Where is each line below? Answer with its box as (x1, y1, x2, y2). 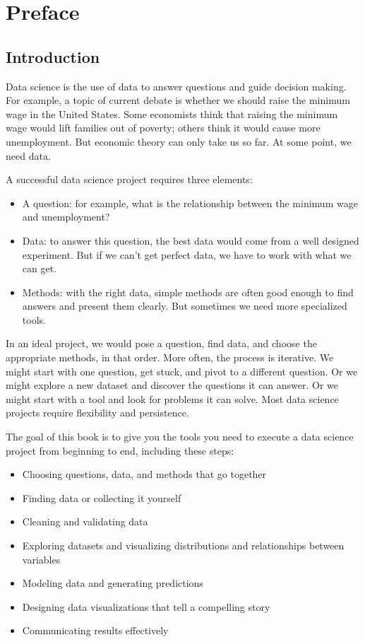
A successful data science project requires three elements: (6, 172, 253, 187)
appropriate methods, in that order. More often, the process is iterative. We (6, 350, 334, 365)
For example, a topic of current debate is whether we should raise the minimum (6, 93, 350, 107)
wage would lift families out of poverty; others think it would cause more (6, 120, 321, 135)
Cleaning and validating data (22, 514, 148, 529)
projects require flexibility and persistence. (6, 405, 189, 420)
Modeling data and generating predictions (22, 576, 203, 590)
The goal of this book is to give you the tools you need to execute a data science (6, 429, 354, 444)
